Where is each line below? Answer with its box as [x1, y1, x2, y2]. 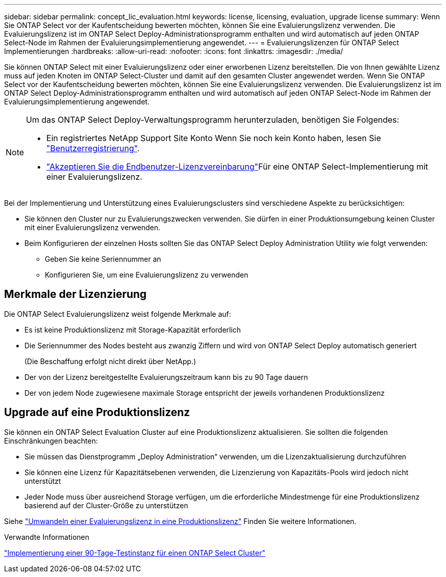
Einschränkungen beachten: [4, 436, 98, 445]
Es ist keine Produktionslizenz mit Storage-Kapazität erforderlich [24, 325, 241, 334]
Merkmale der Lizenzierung [4, 288, 147, 301]
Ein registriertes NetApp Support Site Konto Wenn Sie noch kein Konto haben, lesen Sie [46, 133, 381, 143]
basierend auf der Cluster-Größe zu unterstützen [24, 501, 188, 510]
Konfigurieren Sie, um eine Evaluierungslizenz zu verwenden [45, 270, 248, 279]
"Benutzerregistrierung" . [46, 143, 140, 153]
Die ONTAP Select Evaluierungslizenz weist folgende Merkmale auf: [4, 309, 231, 318]
